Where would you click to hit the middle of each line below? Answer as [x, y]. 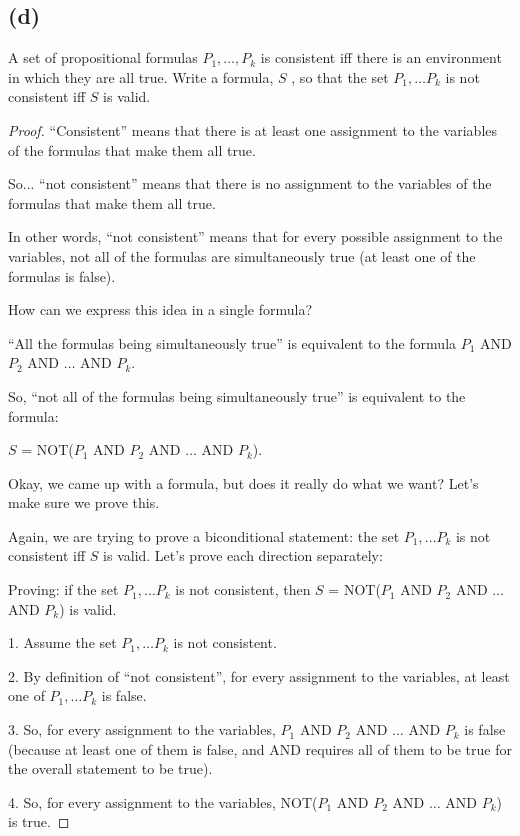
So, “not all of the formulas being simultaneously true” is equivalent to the [237, 395]
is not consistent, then [243, 589]
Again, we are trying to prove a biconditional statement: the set [204, 535]
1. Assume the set [62, 642]
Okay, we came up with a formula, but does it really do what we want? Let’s [243, 482]
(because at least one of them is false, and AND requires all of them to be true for [260, 748]
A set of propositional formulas [103, 57]
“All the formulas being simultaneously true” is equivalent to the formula [232, 342]
